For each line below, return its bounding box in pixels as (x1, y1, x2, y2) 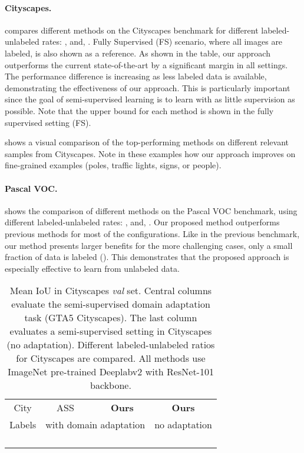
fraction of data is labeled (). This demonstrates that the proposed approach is (5, 251, 289, 263)
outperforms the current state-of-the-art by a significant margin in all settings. (5, 58, 288, 71)
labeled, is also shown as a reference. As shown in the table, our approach (5, 46, 270, 59)
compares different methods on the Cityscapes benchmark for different (5, 24, 259, 36)
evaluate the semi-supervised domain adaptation (11, 297, 210, 311)
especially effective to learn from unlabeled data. (5, 262, 180, 274)
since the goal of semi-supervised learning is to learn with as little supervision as (5, 93, 295, 105)
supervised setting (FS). (5, 116, 91, 128)
